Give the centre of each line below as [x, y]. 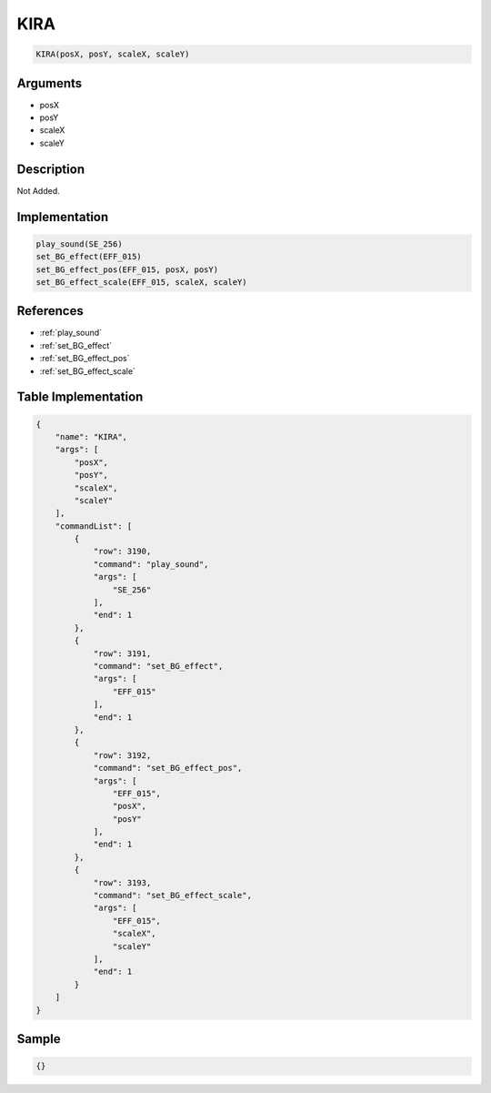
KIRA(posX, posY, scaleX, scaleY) [113, 54]
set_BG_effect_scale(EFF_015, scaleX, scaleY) [141, 282]
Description [51, 169]
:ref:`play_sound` [71, 333]
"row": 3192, [122, 755]
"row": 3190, [122, 552]
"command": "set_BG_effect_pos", [168, 768]
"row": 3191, [122, 653]
